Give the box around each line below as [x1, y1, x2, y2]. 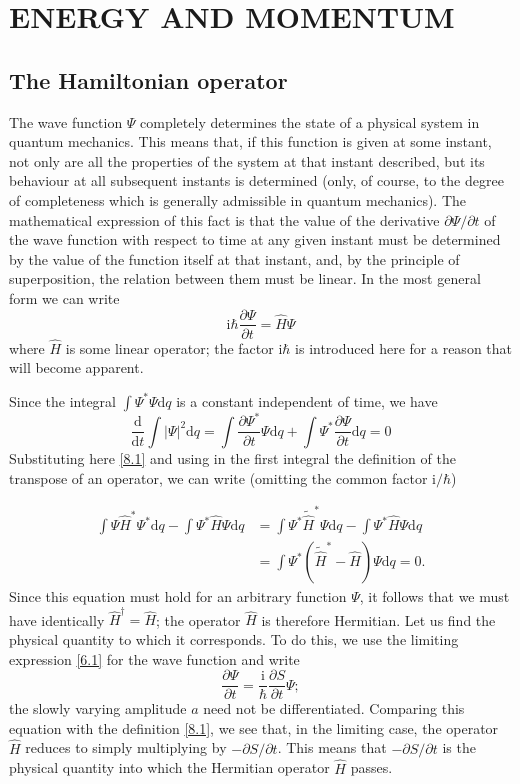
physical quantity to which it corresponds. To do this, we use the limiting [9, 629, 459, 650]
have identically [9, 609, 105, 630]
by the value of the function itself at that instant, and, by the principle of [9, 248, 460, 269]
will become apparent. [9, 357, 144, 378]
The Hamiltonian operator [9, 64, 288, 95]
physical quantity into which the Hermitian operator [9, 757, 330, 778]
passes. [350, 757, 393, 778]
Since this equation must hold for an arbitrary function [9, 586, 347, 607]
